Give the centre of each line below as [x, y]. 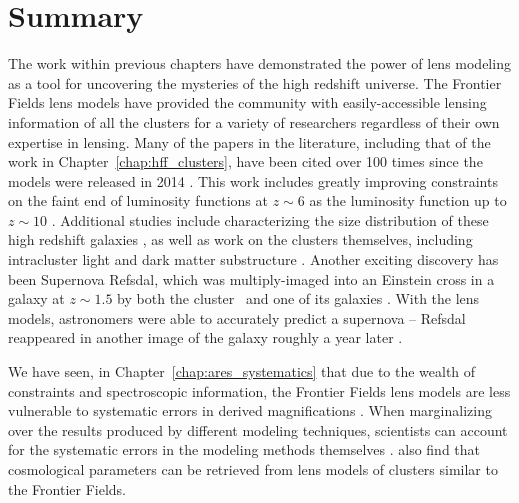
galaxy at [36, 298]
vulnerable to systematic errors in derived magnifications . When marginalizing [250, 410]
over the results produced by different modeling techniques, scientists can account [258, 429]
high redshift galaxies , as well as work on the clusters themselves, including [240, 239]
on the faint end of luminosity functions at [138, 200]
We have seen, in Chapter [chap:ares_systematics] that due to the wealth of [242, 371]
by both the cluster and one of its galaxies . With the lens [298, 298]
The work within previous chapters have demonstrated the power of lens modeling [259, 63]
